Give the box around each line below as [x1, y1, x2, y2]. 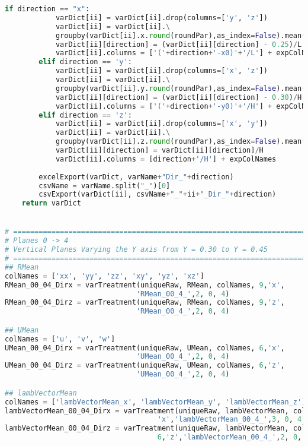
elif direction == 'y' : [38, 58, 132, 67]
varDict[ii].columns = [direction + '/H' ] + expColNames [55, 154, 277, 163]
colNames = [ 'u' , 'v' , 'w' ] [5, 334, 115, 343]
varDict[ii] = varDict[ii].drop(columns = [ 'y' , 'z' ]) [55, 13, 268, 22]
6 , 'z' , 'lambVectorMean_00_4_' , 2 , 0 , [157, 433, 302, 442]
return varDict [21, 199, 81, 208]
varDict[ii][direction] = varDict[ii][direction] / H [55, 146, 264, 154]
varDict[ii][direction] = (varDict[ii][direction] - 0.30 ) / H [55, 93, 302, 102]
